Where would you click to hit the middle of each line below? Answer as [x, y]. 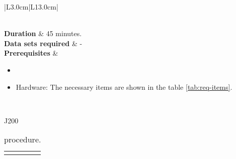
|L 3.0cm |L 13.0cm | [31, 7]
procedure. [23, 139]
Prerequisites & [31, 53]
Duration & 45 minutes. [43, 33]
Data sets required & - [43, 43]
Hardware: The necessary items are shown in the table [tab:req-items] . [124, 87]
